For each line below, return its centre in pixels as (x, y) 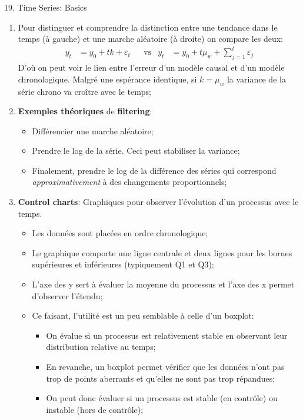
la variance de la (256, 79)
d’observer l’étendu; (67, 295)
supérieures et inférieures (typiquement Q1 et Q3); (123, 264)
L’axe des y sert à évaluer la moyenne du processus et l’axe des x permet (163, 284)
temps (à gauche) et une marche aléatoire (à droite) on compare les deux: (150, 39)
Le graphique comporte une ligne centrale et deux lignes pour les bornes (162, 252)
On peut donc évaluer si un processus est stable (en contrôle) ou (162, 398)
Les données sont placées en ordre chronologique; (120, 233)
